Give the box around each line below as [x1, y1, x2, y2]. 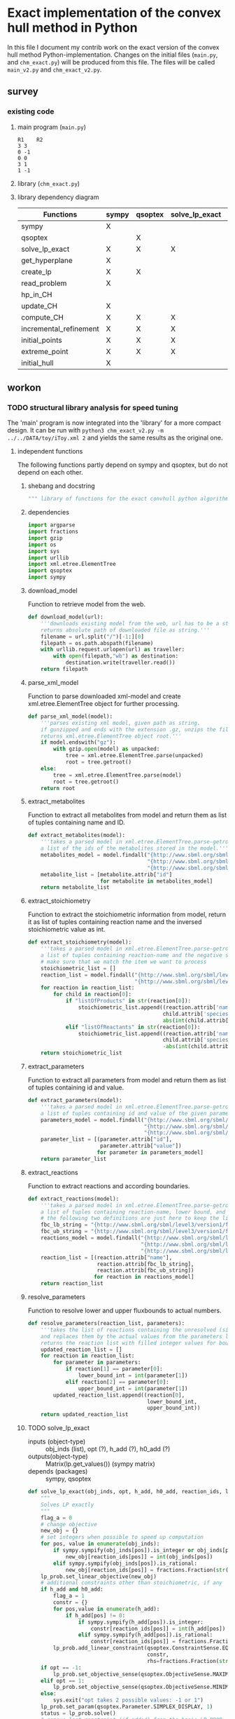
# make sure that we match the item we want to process [41, 958, 207, 965]
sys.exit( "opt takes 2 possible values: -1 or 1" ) [52, 1697, 204, 1704]
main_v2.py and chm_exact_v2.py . [7, 65, 102, 74]
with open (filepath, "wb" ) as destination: [52, 653, 179, 660]
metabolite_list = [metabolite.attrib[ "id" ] [41, 871, 173, 878]
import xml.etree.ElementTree [27, 561, 117, 568]
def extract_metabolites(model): [27, 832, 126, 839]
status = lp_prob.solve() [41, 1709, 117, 1717]
